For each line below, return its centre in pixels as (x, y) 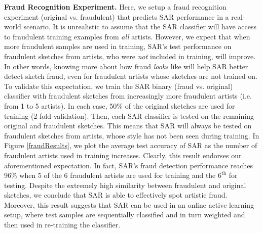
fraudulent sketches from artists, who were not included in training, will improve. (130, 56)
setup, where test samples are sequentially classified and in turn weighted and (125, 215)
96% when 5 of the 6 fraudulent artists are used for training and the (110, 175)
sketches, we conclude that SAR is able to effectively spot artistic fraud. (116, 195)
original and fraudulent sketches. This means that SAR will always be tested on (128, 126)
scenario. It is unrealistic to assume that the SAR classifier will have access (140, 27)
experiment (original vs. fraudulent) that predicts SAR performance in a (117, 16)
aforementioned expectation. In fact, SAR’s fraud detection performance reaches (128, 165)
